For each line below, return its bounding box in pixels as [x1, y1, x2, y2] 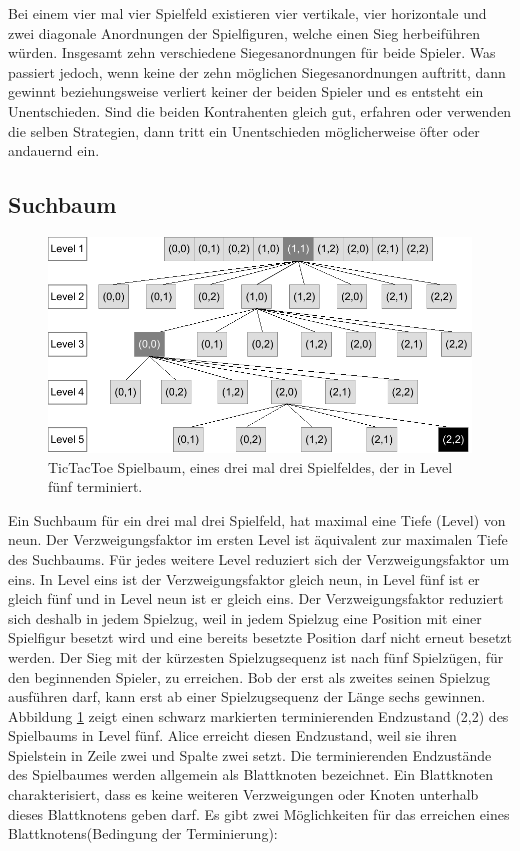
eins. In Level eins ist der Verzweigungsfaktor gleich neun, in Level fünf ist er [8, 568, 480, 589]
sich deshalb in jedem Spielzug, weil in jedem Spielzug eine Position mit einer [8, 607, 482, 628]
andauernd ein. [8, 140, 100, 161]
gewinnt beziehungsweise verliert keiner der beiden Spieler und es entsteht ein [8, 81, 484, 102]
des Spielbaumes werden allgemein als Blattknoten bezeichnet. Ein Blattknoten [8, 764, 494, 785]
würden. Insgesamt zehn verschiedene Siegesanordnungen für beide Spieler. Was [8, 42, 496, 63]
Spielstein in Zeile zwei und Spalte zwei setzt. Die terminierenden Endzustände [8, 744, 492, 765]
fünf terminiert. [48, 476, 143, 497]
